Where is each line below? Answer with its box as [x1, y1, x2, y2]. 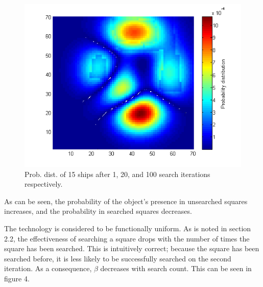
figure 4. [4, 273, 30, 283]
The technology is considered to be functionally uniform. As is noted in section [4, 223, 251, 233]
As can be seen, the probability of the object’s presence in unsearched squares [4, 195, 248, 206]
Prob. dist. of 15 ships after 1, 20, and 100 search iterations [25, 168, 210, 179]
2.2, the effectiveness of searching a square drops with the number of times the [4, 233, 250, 244]
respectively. [25, 179, 63, 189]
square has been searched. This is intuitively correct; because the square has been [4, 243, 259, 254]
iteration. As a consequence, [4, 263, 92, 274]
